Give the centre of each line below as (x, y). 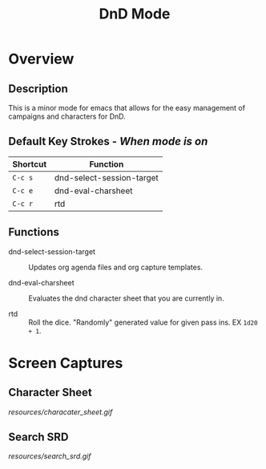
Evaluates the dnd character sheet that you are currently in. (126, 298)
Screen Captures (66, 363)
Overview (41, 59)
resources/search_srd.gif (50, 456)
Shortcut (30, 164)
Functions (34, 232)
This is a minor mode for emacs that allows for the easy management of (127, 108)
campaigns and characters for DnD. (67, 116)
